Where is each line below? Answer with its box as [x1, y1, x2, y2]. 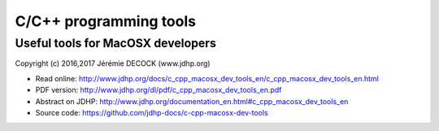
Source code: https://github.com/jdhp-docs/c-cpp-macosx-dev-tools [35, 107, 268, 117]
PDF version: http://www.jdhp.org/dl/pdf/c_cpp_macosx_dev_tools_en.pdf [35, 85, 282, 95]
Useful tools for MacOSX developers [15, 36, 217, 50]
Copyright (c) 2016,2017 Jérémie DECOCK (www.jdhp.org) [15, 59, 211, 68]
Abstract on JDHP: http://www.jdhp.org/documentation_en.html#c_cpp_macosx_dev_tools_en [35, 96, 349, 106]
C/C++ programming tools [15, 12, 197, 30]
